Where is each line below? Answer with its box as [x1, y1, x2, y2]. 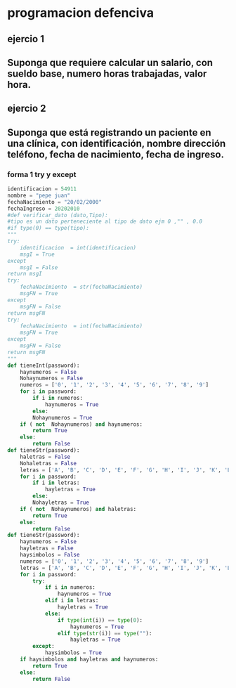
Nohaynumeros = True [32, 414, 93, 421]
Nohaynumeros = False [20, 375, 83, 382]
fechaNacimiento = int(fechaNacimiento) [20, 323, 143, 330]
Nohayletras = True [32, 499, 90, 507]
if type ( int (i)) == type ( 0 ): [57, 616, 143, 623]
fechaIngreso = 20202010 [7, 205, 80, 212]
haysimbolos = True [44, 649, 102, 656]
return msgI [7, 271, 42, 278]
